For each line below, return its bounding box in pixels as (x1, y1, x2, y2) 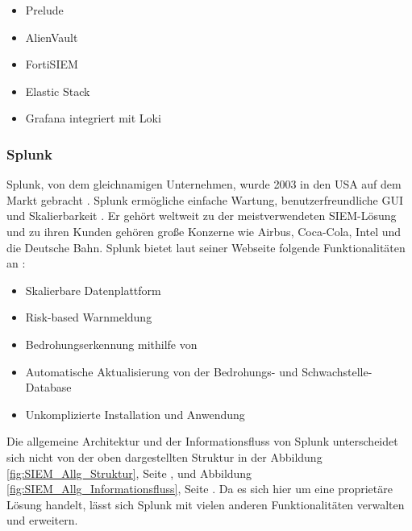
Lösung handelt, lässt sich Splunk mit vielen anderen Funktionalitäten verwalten (6, 496, 405, 512)
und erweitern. (6, 512, 78, 529)
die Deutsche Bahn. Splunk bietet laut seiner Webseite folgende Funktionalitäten (6, 239, 406, 255)
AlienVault (25, 28, 78, 45)
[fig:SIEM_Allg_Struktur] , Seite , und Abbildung (6, 464, 252, 481)
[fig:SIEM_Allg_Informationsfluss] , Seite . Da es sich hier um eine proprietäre (6, 480, 393, 497)
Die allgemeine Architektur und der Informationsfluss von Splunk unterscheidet (6, 433, 398, 450)
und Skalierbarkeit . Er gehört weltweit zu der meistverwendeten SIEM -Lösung (6, 207, 397, 224)
